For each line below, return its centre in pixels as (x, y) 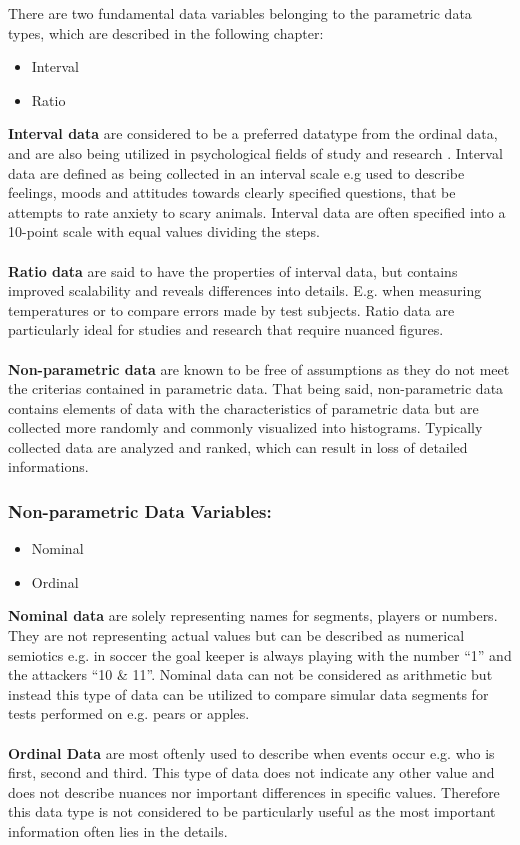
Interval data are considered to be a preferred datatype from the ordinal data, (253, 133)
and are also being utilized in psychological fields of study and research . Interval (255, 152)
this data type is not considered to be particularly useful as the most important (252, 811)
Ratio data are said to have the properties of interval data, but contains (233, 270)
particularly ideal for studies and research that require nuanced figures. (226, 329)
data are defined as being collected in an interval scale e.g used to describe (236, 172)
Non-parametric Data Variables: (140, 510)
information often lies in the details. (118, 831)
